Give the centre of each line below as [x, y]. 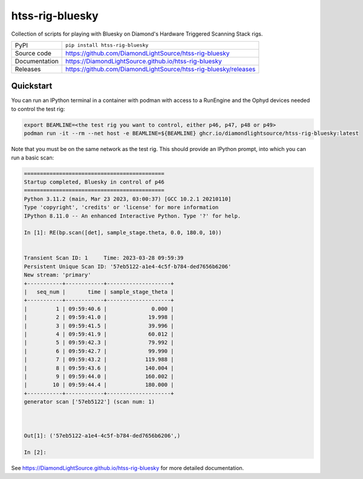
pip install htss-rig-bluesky [107, 45]
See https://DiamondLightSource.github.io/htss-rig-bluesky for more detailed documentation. [128, 468]
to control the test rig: [38, 109]
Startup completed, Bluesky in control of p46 [94, 182]
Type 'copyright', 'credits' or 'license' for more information [121, 207]
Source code [33, 53]
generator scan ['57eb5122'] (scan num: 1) [90, 402]
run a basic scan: [33, 158]
